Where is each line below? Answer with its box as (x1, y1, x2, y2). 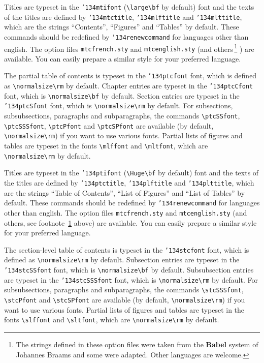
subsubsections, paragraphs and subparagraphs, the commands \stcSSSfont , (4, 284, 244, 295)
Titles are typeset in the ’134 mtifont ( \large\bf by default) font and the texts (4, 2, 254, 12)
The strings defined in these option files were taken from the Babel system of (16, 339, 258, 349)
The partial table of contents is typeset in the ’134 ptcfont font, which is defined (4, 70, 257, 81)
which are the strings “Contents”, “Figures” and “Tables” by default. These (4, 21, 239, 32)
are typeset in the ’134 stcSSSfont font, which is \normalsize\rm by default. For (4, 274, 258, 285)
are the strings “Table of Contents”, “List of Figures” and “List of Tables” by (4, 187, 245, 198)
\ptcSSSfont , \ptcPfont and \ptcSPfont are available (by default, (4, 120, 214, 131)
